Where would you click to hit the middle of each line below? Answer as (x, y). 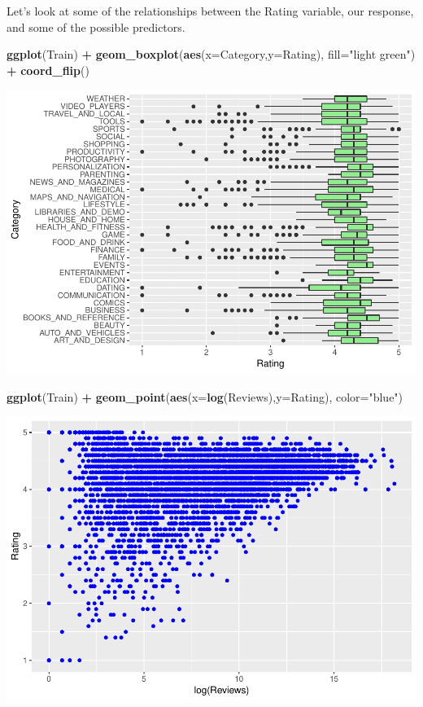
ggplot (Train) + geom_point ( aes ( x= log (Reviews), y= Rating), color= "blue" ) (205, 396)
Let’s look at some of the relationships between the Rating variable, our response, (210, 11)
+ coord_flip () (48, 70)
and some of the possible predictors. (96, 26)
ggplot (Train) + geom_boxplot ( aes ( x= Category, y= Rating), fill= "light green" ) (211, 54)
